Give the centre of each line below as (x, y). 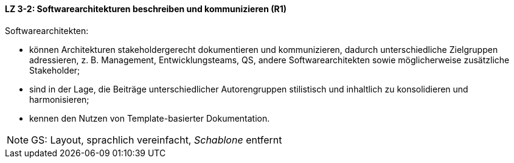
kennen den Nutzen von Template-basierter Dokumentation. (150, 118)
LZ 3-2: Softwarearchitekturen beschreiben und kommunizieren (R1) (146, 9)
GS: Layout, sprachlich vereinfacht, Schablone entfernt (157, 140)
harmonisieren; (59, 99)
